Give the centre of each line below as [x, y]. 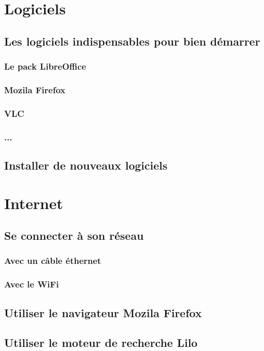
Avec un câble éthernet [53, 261]
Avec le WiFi [32, 284]
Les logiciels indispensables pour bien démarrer [132, 41]
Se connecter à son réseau [74, 235]
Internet [34, 203]
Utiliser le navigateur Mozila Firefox [103, 312]
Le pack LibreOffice [45, 66]
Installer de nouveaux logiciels [86, 165]
